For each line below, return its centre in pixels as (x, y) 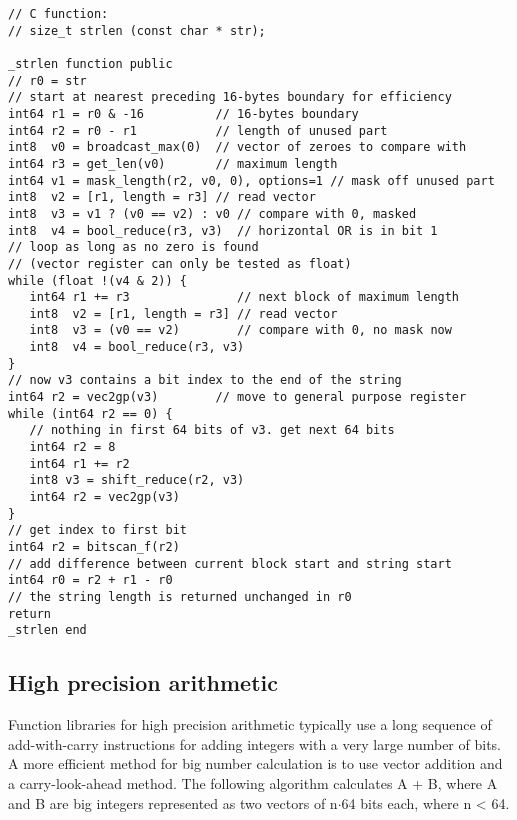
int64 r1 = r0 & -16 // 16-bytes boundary (183, 113)
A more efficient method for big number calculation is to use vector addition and (255, 763)
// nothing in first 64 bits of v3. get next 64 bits (212, 430)
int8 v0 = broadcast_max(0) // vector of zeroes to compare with (237, 147)
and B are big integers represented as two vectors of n (173, 802)
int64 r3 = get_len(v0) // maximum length (173, 163)
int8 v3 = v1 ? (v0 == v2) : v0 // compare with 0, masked (212, 213)
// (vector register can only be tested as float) (180, 263)
